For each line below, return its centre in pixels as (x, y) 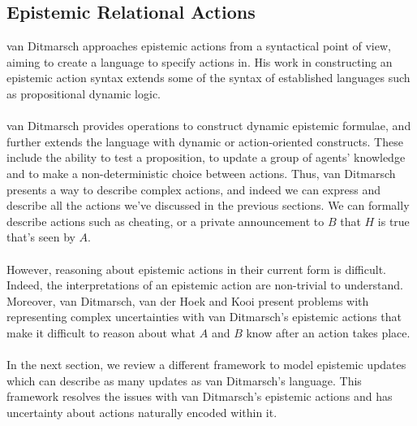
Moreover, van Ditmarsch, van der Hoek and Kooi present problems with (188, 300)
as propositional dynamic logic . (84, 93)
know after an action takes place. (328, 332)
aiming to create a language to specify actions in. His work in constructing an (200, 61)
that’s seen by (41, 237)
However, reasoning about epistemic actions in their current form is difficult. (196, 269)
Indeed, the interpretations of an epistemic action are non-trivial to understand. (205, 285)
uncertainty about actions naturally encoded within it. (142, 412)
